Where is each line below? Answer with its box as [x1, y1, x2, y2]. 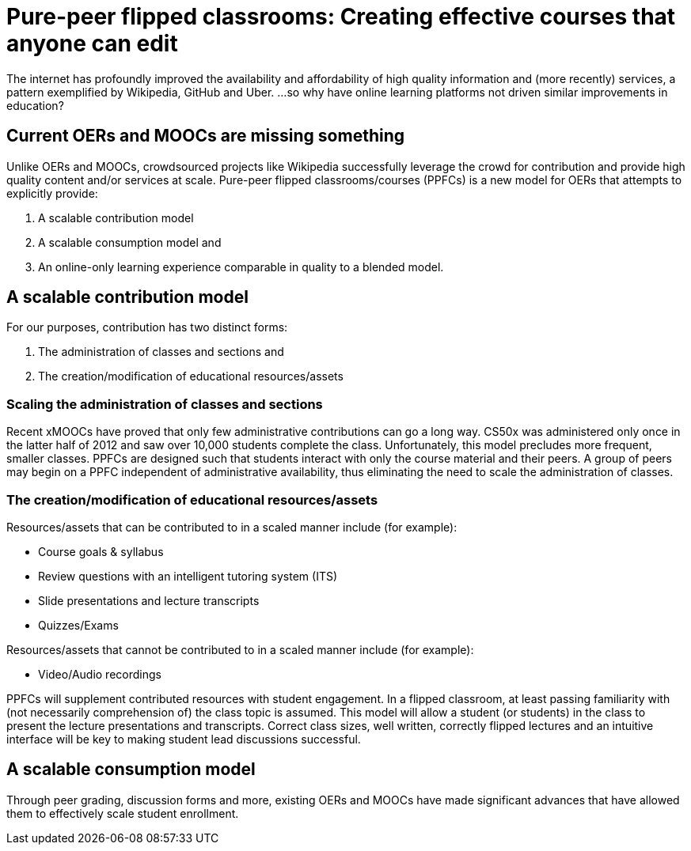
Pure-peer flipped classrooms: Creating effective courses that [6, 3, 676, 30]
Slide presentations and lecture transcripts [38, 593, 260, 607]
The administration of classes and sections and [38, 345, 284, 359]
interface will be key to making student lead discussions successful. [6, 732, 361, 746]
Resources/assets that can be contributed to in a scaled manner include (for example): [6, 520, 458, 534]
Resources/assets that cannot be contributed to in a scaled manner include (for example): [6, 642, 474, 656]
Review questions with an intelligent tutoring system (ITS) [38, 569, 338, 583]
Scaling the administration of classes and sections [6, 395, 323, 412]
